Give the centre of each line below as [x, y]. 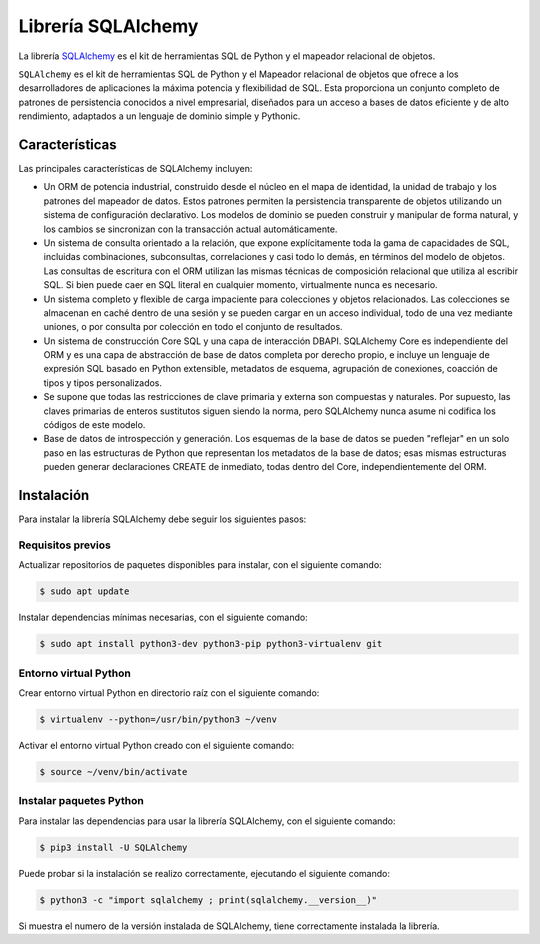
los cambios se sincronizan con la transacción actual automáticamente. [190, 229]
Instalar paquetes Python [81, 801]
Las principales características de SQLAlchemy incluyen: [135, 169]
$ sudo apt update [84, 591]
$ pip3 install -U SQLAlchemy [113, 847]
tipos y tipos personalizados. [103, 382]
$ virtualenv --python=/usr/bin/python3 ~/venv [158, 719]
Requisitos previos [65, 545]
